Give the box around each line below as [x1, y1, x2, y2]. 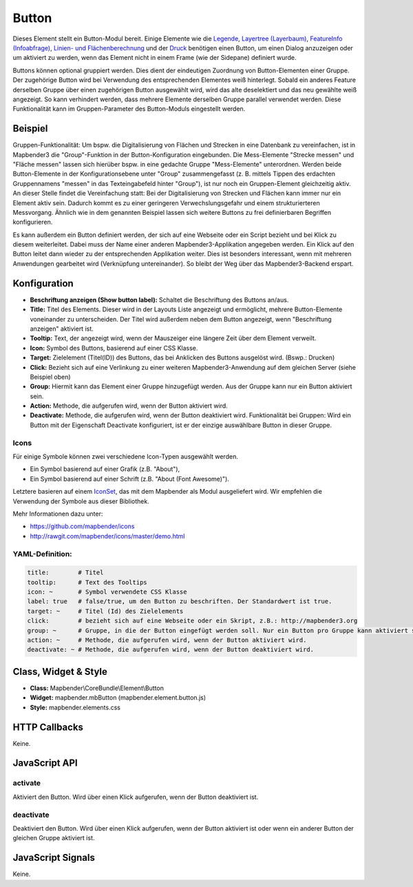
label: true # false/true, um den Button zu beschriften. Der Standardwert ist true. [27, 598, 332, 605]
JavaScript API [12, 758, 78, 769]
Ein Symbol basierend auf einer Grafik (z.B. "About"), [30, 465, 180, 473]
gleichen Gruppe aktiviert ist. [12, 834, 95, 842]
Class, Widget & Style [12, 665, 108, 678]
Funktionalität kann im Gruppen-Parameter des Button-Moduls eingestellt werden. [12, 105, 246, 113]
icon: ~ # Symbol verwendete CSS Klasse [27, 588, 187, 596]
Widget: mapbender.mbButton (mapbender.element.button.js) [30, 693, 206, 702]
